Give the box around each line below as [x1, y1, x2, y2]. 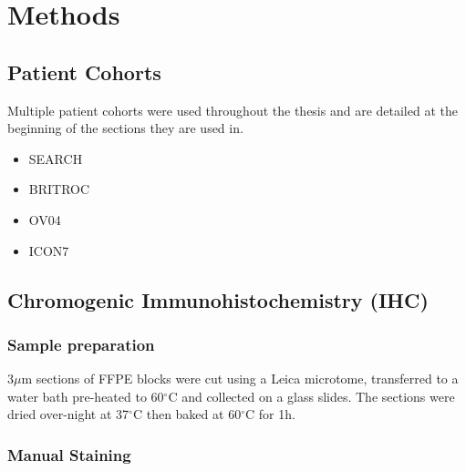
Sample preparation [7, 333, 155, 355]
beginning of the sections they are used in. [7, 118, 243, 138]
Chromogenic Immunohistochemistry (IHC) [7, 285, 429, 313]
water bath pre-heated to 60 [7, 386, 164, 405]
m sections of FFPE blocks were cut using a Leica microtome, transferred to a [21, 369, 459, 388]
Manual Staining [7, 443, 131, 466]
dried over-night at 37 [7, 404, 129, 424]
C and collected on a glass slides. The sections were [168, 386, 455, 405]
